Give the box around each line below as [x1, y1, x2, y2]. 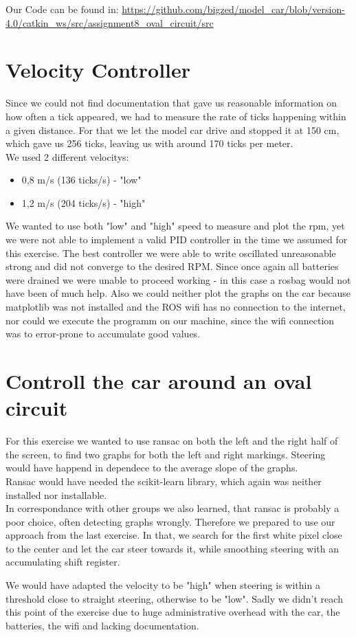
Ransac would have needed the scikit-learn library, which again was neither [5, 473, 322, 488]
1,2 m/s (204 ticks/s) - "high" [21, 195, 146, 210]
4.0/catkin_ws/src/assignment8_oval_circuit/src [5, 15, 214, 30]
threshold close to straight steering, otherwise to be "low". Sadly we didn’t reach [5, 591, 343, 605]
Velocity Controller [5, 56, 191, 84]
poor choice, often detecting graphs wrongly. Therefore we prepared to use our [5, 514, 335, 528]
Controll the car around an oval [5, 367, 312, 394]
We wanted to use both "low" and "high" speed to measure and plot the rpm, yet [5, 219, 345, 233]
